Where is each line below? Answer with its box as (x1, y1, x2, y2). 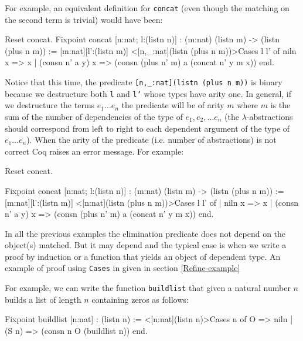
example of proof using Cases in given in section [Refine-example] (5, 262, 240, 274)
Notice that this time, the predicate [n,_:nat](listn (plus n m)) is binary (5, 76, 282, 88)
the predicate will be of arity (121, 99, 224, 111)
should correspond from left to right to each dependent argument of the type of (5, 122, 290, 134)
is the (270, 99, 291, 111)
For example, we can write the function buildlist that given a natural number (5, 282, 291, 294)
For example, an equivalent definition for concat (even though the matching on (5, 2, 290, 14)
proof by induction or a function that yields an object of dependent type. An (5, 250, 281, 262)
